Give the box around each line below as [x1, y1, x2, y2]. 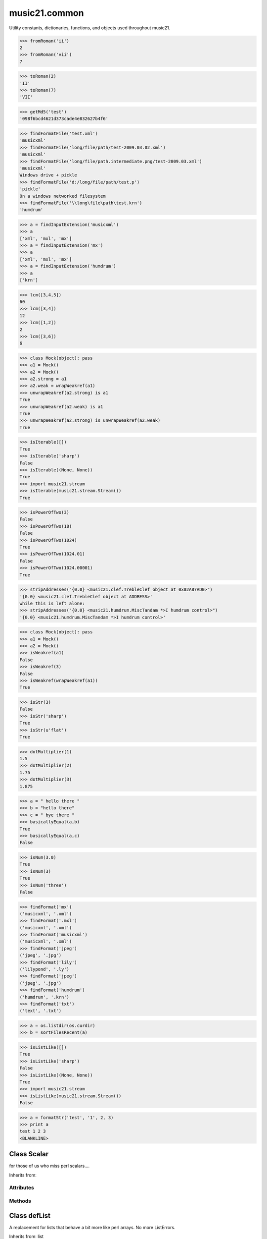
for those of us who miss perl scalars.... [9, 1163, 90, 1169]
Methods [9, 1197, 32, 1204]
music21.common [9, 7, 84, 18]
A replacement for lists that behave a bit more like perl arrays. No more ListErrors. [9, 1224, 176, 1230]
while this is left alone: [19, 600, 85, 606]
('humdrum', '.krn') [19, 994, 69, 1000]
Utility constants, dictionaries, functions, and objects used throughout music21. [9, 25, 171, 31]
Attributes [9, 1184, 34, 1191]
